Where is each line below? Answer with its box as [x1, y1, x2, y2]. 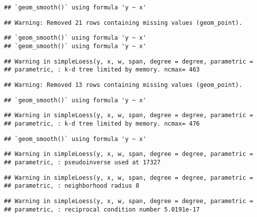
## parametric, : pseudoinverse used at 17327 [4, 158, 161, 166]
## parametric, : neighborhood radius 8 [4, 182, 140, 190]
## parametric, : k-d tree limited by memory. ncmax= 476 [4, 120, 200, 127]
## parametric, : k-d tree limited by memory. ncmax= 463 [4, 66, 200, 73]
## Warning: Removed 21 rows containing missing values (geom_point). [4, 19, 243, 26]
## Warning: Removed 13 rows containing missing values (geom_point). [4, 81, 243, 88]
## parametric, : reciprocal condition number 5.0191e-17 [4, 206, 200, 213]
